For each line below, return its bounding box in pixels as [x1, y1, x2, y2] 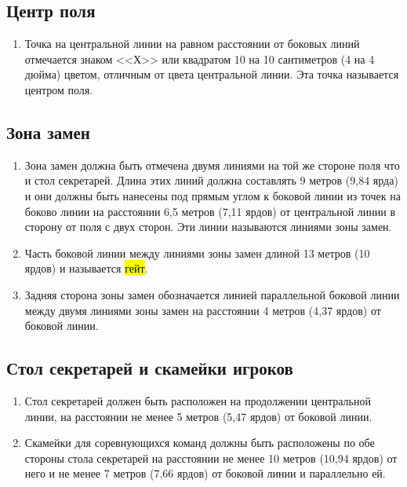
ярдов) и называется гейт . [24, 260, 148, 276]
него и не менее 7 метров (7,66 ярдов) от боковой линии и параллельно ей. [24, 465, 386, 482]
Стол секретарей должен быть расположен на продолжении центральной [24, 392, 371, 408]
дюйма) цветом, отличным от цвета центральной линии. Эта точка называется [24, 66, 399, 82]
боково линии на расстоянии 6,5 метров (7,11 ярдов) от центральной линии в [24, 203, 396, 219]
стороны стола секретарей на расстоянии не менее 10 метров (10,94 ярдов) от [24, 449, 398, 466]
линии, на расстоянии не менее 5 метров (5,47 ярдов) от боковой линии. [24, 408, 372, 424]
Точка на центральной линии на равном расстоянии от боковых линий [24, 35, 360, 52]
